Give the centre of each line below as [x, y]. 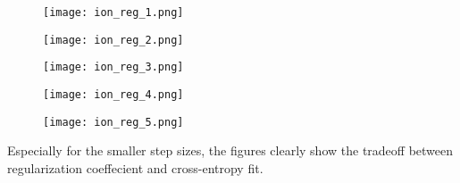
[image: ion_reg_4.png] [113, 94]
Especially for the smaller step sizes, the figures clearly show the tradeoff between [230, 150]
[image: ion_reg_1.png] [113, 12]
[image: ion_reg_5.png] [113, 122]
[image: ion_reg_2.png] [113, 40]
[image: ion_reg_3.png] [113, 67]
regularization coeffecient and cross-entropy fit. [135, 167]
